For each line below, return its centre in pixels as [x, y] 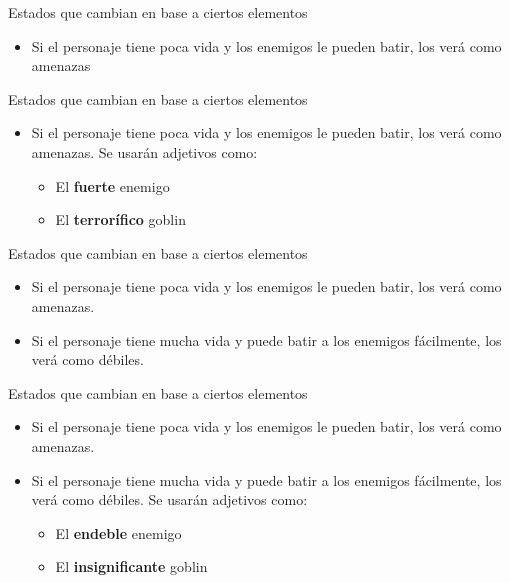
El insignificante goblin [131, 566]
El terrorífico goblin [120, 219]
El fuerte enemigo [112, 185]
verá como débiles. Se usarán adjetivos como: [169, 499]
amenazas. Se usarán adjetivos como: [144, 151]
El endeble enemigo [118, 532]
